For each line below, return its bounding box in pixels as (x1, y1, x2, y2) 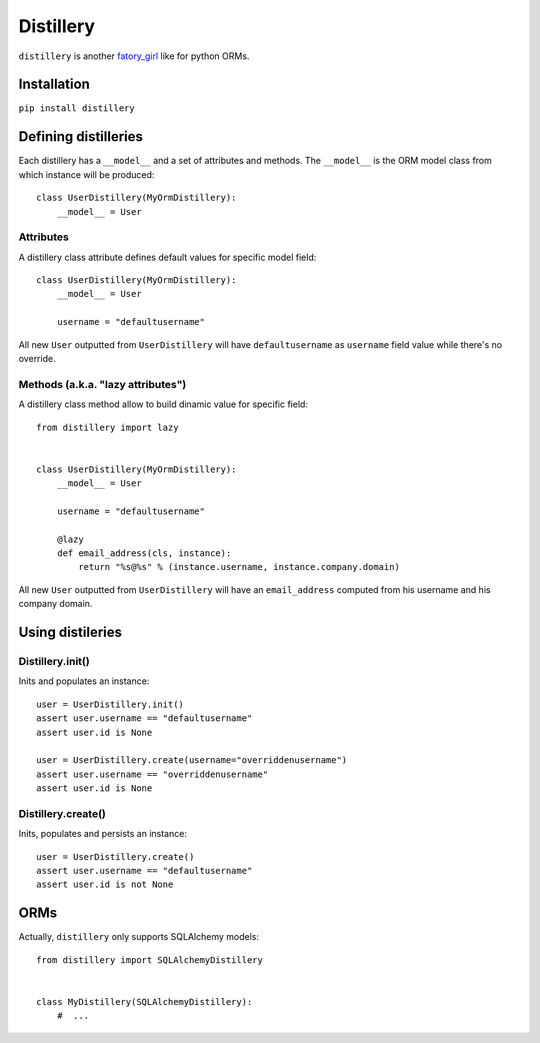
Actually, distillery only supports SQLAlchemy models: (18, 931, 260, 943)
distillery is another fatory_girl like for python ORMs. (18, 50, 250, 62)
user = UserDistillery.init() (36, 698, 185, 710)
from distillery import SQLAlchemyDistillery (36, 954, 264, 965)
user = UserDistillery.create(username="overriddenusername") (36, 755, 348, 766)
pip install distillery (18, 103, 135, 114)
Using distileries (18, 624, 123, 641)
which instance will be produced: (18, 168, 155, 180)
